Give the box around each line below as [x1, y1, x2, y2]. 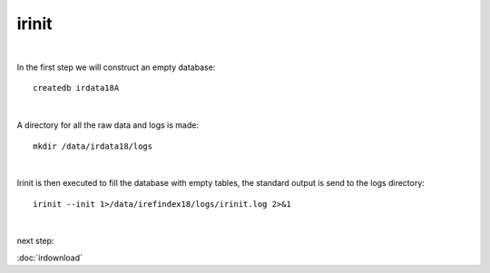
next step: [16, 236, 54, 247]
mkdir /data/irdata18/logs [33, 141, 153, 151]
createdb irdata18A [33, 83, 120, 93]
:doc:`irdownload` [16, 252, 83, 263]
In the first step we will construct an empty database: [16, 62, 216, 73]
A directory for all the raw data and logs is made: [16, 120, 200, 131]
